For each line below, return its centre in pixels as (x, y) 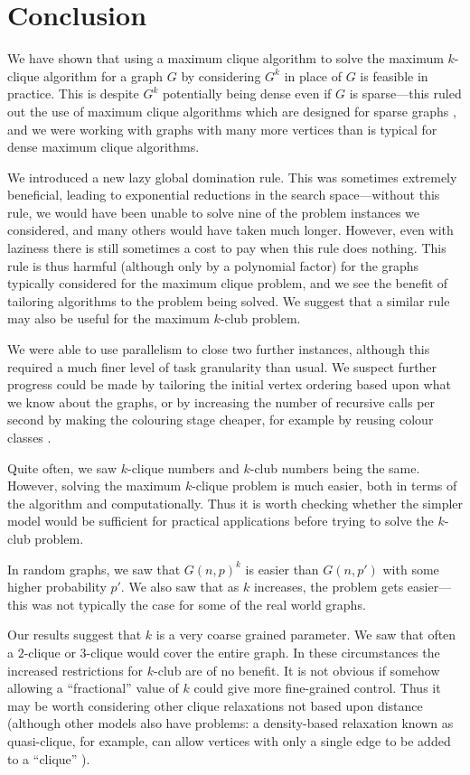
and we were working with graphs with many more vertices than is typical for (222, 129)
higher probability (57, 587)
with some (411, 569)
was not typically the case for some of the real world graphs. (199, 604)
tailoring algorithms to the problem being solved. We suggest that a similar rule (229, 300)
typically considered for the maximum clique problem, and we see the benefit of (228, 283)
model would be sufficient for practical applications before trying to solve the (221, 521)
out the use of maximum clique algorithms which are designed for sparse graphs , (232, 111)
